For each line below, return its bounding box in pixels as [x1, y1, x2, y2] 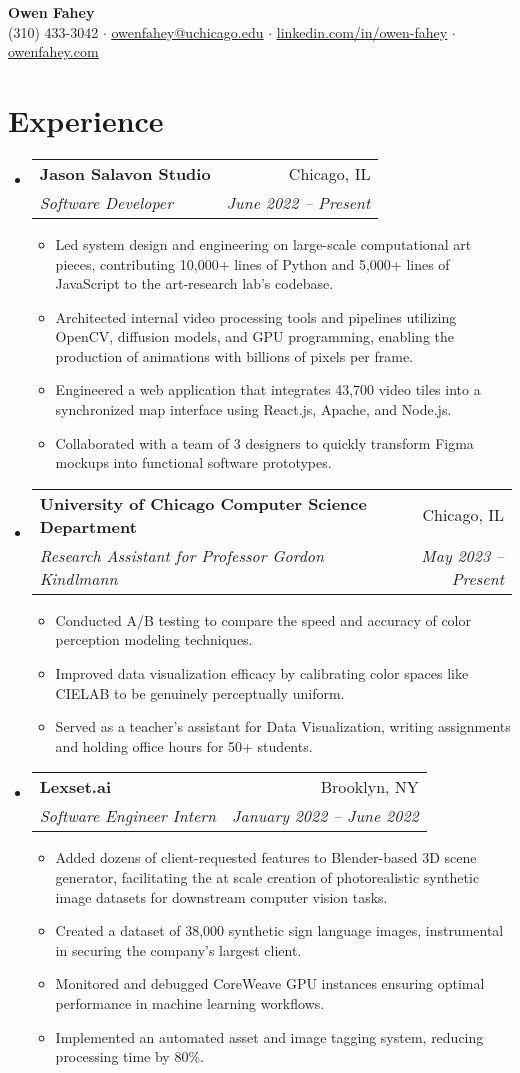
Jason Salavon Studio [39, 161, 211, 185]
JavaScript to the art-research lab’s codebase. [55, 273, 334, 294]
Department [39, 514, 137, 538]
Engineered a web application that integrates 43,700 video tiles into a [55, 379, 481, 400]
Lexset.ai [39, 775, 112, 799]
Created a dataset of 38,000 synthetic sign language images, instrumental [55, 920, 504, 941]
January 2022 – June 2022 [232, 804, 419, 828]
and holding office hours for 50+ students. [55, 735, 313, 756]
